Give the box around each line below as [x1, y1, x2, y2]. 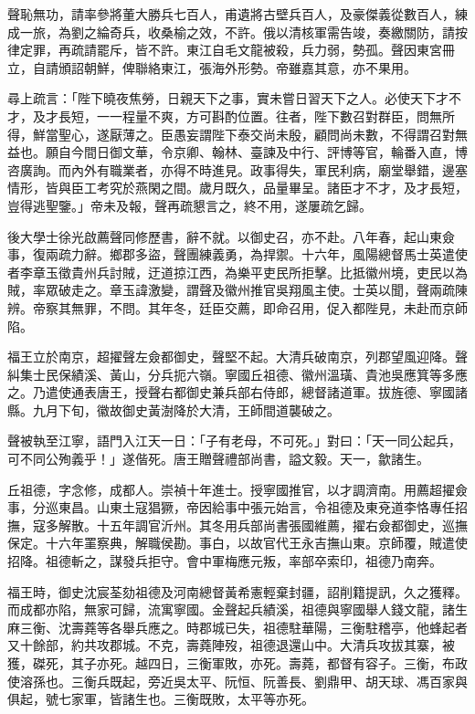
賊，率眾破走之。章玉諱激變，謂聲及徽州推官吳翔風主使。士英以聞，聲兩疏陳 [7, 280, 468, 299]
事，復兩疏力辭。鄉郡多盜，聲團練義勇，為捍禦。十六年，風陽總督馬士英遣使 [7, 245, 468, 264]
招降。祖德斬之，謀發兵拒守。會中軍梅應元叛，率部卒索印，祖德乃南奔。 [7, 551, 442, 571]
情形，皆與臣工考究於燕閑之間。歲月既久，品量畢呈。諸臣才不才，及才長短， [7, 178, 468, 197]
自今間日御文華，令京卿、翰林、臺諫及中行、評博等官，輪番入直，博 [58, 142, 468, 162]
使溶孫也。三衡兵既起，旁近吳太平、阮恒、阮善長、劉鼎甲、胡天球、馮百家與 [7, 671, 468, 690]
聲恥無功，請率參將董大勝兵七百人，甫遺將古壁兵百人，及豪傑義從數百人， [7, 5, 455, 23]
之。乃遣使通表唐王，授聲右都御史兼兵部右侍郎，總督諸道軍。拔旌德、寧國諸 [7, 383, 468, 402]
